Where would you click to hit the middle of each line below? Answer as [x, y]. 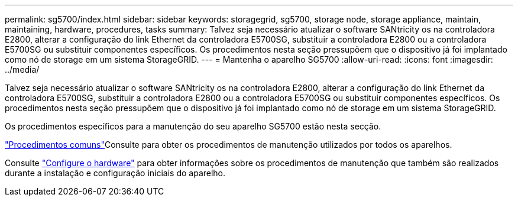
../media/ [22, 69]
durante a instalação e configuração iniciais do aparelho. [115, 173]
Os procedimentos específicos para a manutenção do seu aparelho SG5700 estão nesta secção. [193, 126]
